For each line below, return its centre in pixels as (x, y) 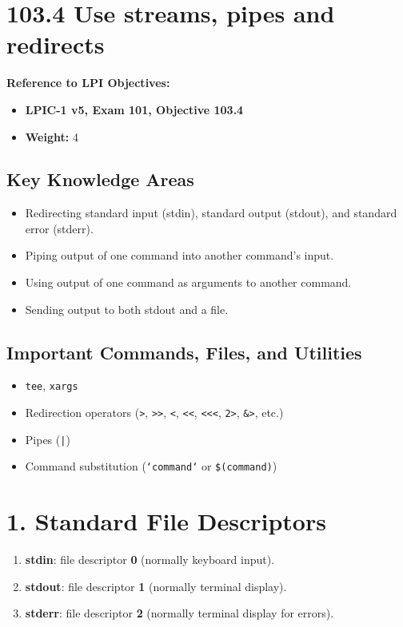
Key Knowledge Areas (100, 179)
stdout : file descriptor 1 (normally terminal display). (156, 586)
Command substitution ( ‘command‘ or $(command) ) (151, 466)
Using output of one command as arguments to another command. (188, 282)
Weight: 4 (52, 136)
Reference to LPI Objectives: (88, 83)
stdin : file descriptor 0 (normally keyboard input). (150, 560)
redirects (56, 44)
